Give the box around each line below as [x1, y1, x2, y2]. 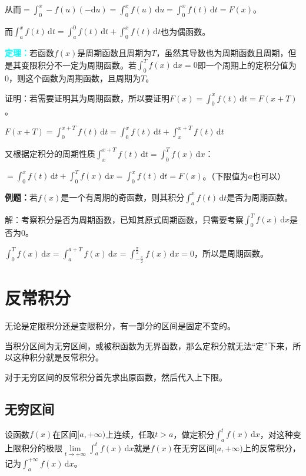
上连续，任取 [105, 428, 155, 440]
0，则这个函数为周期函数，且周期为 [5, 71, 141, 84]
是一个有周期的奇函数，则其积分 [61, 191, 185, 203]
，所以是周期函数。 [194, 247, 269, 259]
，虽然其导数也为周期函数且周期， [156, 47, 288, 59]
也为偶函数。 [161, 25, 211, 37]
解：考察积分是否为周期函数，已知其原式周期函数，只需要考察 [5, 213, 244, 225]
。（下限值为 [202, 169, 248, 182]
